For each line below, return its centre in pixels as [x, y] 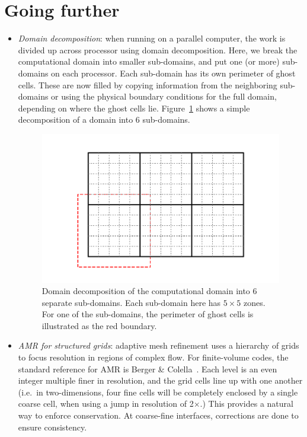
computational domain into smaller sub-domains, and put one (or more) [149, 61]
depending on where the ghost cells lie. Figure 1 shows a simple [134, 108]
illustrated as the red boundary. [99, 325]
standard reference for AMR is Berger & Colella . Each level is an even [148, 369]
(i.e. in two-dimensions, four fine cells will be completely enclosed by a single [158, 392]
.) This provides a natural [247, 403]
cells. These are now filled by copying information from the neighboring [148, 84]
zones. [254, 302]
